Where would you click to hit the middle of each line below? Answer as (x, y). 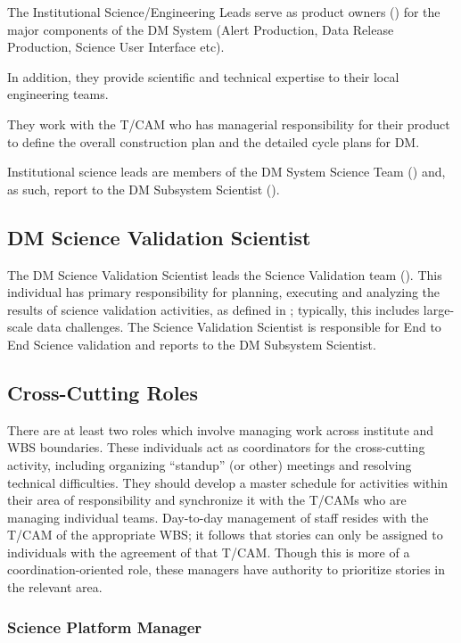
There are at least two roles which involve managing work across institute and (221, 429)
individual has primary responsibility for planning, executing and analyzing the (224, 292)
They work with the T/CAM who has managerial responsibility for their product (229, 124)
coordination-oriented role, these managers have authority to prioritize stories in (226, 569)
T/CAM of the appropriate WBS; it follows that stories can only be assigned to (225, 535)
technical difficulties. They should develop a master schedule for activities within (227, 482)
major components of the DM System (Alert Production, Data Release (201, 29)
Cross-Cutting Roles (103, 392)
